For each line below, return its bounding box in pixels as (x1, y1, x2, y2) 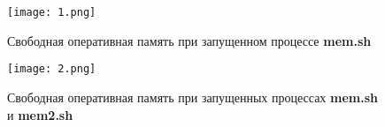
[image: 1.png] (7, 6, 96, 19)
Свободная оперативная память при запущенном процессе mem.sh (7, 31, 372, 49)
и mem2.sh (7, 105, 73, 123)
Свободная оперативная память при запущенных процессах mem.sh (7, 87, 379, 106)
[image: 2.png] (7, 63, 96, 76)
